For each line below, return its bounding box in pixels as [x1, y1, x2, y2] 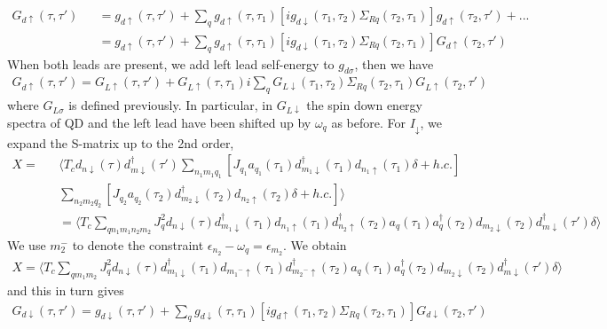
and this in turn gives [7, 280, 124, 299]
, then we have [354, 54, 434, 73]
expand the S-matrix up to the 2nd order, [7, 133, 234, 152]
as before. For [331, 113, 406, 131]
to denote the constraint [72, 236, 204, 255]
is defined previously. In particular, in [68, 96, 272, 114]
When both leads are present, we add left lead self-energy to [7, 54, 335, 73]
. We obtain [283, 236, 347, 255]
